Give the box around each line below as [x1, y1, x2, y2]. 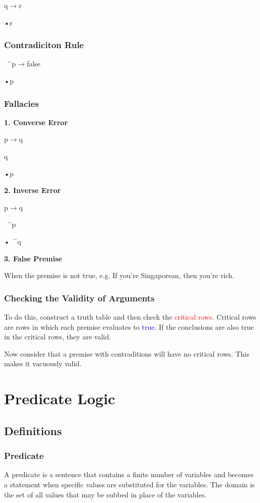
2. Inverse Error [4, 185, 61, 196]
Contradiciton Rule [4, 38, 84, 51]
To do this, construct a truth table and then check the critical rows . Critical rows [4, 311, 256, 322]
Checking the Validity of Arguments [4, 291, 155, 304]
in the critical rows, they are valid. [4, 331, 111, 342]
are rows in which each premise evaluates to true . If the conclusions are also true [4, 321, 254, 332]
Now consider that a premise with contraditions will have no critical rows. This [4, 348, 249, 359]
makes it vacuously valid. [4, 358, 81, 369]
